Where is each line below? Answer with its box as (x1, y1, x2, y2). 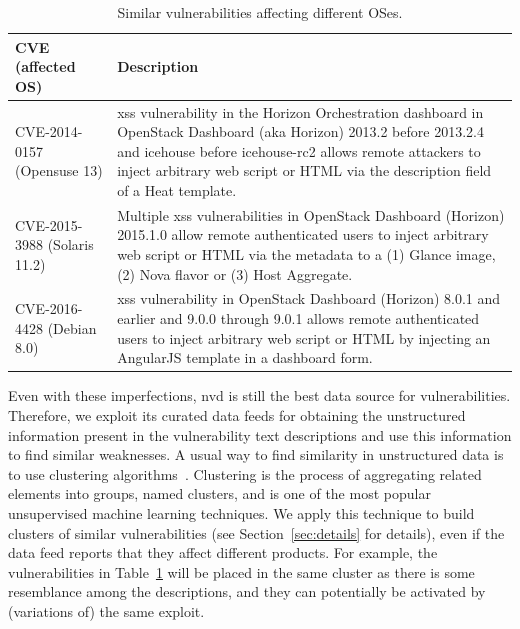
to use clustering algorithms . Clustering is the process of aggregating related (8, 463, 482, 484)
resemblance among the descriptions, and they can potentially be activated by (8, 581, 486, 602)
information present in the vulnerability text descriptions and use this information (8, 424, 512, 445)
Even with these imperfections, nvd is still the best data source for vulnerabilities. (8, 385, 511, 406)
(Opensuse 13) (15, 160, 103, 181)
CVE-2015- (15, 214, 83, 235)
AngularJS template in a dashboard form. (117, 347, 373, 368)
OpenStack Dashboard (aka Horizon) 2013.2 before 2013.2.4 (117, 121, 484, 142)
